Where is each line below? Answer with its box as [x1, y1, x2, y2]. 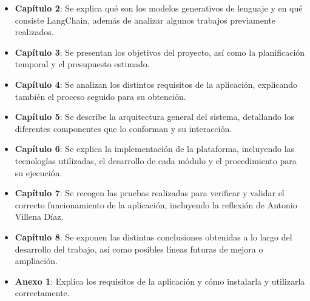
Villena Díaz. [15, 210, 64, 223]
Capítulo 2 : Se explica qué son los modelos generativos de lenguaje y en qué [15, 2, 303, 14]
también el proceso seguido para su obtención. [15, 90, 186, 102]
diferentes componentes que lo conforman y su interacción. [15, 122, 232, 134]
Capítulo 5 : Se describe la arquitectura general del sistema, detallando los [15, 110, 295, 123]
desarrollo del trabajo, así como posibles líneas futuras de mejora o [15, 242, 263, 255]
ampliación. [15, 254, 58, 267]
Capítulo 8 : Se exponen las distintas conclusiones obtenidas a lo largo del [15, 230, 292, 243]
